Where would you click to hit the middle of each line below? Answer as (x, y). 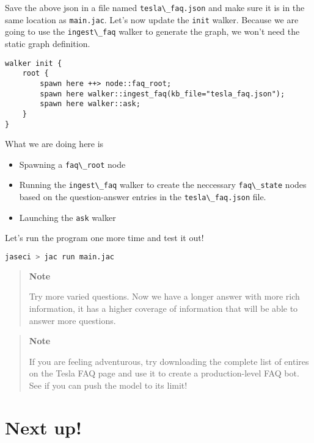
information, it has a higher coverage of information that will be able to (163, 308)
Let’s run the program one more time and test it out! (104, 238)
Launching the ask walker (68, 217)
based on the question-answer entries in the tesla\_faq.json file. (143, 197)
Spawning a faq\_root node (72, 164)
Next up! (43, 427)
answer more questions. (72, 320)
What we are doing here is (54, 144)
